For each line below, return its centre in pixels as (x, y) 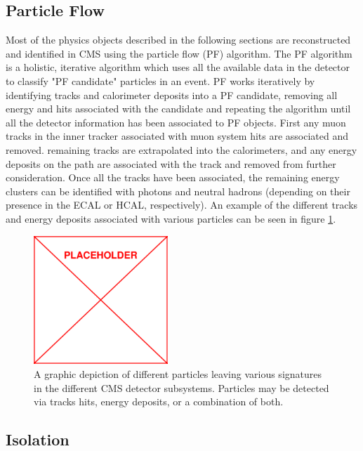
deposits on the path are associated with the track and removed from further (171, 163)
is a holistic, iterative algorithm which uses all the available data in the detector (178, 67)
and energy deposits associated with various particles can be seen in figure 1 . (171, 218)
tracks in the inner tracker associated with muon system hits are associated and (177, 136)
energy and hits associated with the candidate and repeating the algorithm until (178, 109)
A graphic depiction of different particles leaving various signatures (178, 374)
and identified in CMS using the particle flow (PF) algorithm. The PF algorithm (179, 53)
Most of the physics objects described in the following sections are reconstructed (178, 40)
